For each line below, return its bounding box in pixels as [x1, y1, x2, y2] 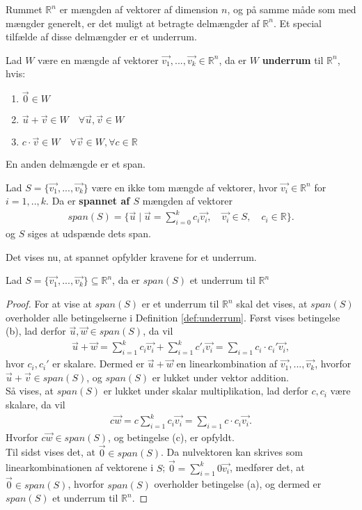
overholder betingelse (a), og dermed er [154, 477, 322, 491]
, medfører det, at [229, 460, 305, 475]
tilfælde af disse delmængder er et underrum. [6, 29, 197, 44]
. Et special [273, 15, 322, 30]
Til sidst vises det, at [6, 445, 96, 459]
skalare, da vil [6, 397, 65, 411]
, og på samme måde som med [227, 2, 356, 16]
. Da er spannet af [46, 193, 130, 208]
